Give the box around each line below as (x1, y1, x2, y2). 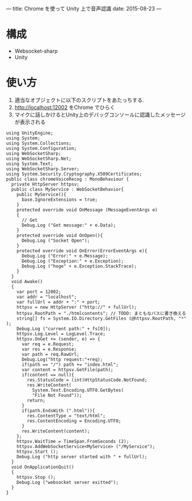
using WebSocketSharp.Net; (6, 156, 72, 162)
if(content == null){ (21, 372, 75, 378)
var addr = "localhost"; (16, 294, 77, 300)
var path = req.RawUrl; (21, 351, 80, 357)
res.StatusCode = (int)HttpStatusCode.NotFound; (27, 377, 148, 383)
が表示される (14, 118, 46, 125)
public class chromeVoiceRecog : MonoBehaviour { (6, 176, 130, 182)
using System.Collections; (6, 140, 72, 146)
